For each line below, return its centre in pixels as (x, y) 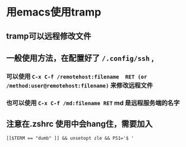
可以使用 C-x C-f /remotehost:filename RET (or (77, 76)
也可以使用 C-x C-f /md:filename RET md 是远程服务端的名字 (93, 103)
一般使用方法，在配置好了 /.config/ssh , (80, 58)
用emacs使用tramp (54, 12)
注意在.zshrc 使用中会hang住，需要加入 (79, 124)
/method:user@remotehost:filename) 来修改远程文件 (80, 85)
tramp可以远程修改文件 (49, 36)
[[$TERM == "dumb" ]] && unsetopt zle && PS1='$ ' (70, 138)
